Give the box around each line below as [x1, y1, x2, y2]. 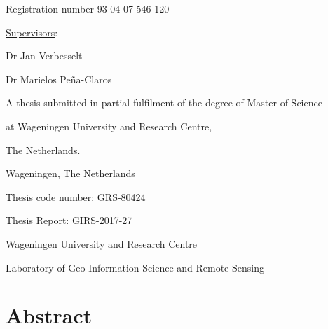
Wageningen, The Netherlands [6, 166, 135, 181]
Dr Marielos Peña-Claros [6, 71, 112, 86]
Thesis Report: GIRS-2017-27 [6, 213, 132, 227]
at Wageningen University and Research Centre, [6, 118, 212, 133]
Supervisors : [6, 24, 58, 39]
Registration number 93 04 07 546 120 [6, 1, 170, 15]
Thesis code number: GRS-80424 [6, 189, 146, 204]
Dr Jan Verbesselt [6, 48, 83, 63]
